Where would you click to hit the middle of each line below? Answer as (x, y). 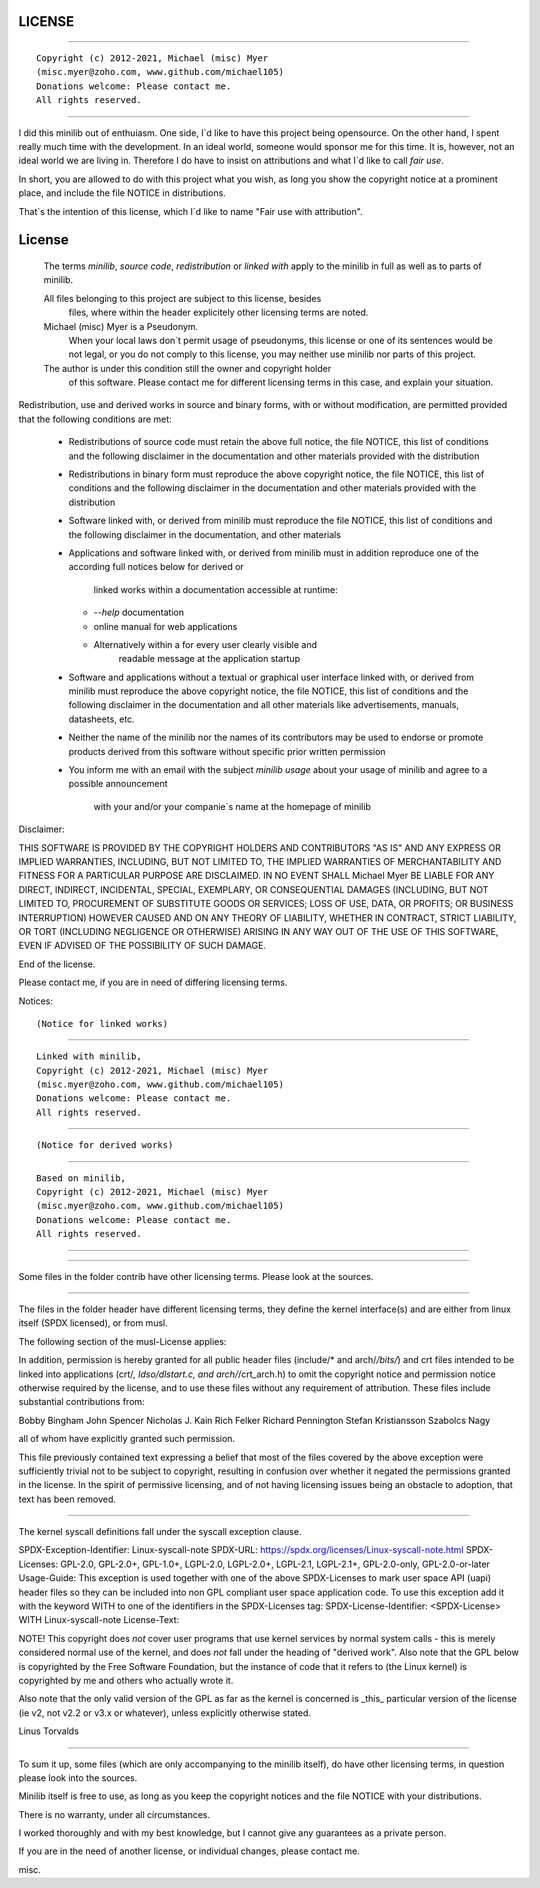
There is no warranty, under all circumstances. (114, 1814)
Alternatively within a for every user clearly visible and (205, 644)
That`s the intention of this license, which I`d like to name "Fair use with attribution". (191, 211)
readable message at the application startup (209, 659)
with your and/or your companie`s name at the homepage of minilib (232, 806)
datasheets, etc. (101, 719)
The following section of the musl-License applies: (122, 1341)
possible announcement (118, 784)
